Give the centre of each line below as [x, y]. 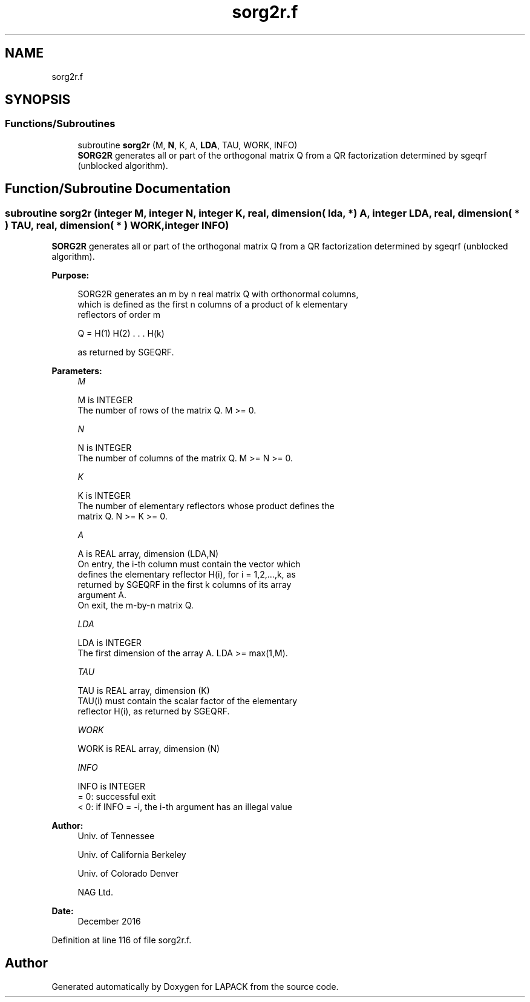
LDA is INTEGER [110, 643]
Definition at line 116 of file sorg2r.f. [122, 940]
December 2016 [109, 921]
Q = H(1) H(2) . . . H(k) [121, 334]
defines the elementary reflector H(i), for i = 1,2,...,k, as [187, 575]
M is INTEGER [105, 400]
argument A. [102, 595]
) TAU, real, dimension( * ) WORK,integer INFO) [117, 225]
